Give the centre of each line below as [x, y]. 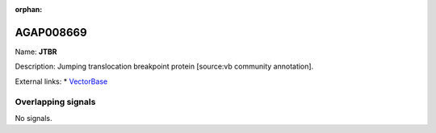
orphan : [29, 9]
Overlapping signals [55, 102]
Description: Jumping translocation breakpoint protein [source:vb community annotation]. [164, 66]
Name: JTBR [36, 52]
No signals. [34, 118]
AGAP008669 [51, 32]
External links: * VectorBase [61, 81]
